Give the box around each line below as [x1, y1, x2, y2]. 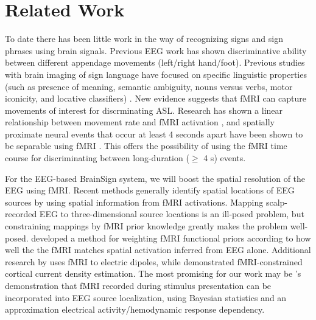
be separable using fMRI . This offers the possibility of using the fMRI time [5, 139, 287, 152]
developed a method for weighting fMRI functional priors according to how [31, 231, 311, 244]
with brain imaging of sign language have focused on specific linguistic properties [5, 68, 307, 80]
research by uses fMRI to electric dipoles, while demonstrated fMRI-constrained [5, 255, 303, 268]
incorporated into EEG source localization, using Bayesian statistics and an [5, 291, 287, 304]
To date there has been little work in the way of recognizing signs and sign [5, 32, 283, 45]
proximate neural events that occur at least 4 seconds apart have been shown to [5, 127, 303, 140]
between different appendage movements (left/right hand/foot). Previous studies [5, 56, 305, 69]
